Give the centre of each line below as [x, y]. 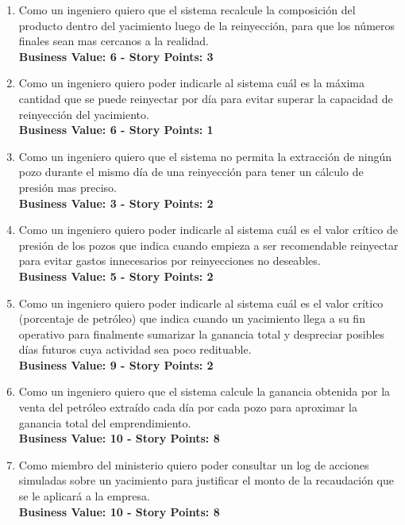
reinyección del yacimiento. [84, 114]
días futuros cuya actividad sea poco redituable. [135, 349]
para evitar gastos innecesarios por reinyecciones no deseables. [170, 261]
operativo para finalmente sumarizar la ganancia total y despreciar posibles [202, 333]
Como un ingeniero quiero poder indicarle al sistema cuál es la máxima [191, 83]
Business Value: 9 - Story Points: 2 [116, 364]
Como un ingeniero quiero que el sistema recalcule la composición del [187, 10]
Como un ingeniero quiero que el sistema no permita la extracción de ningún [205, 156]
